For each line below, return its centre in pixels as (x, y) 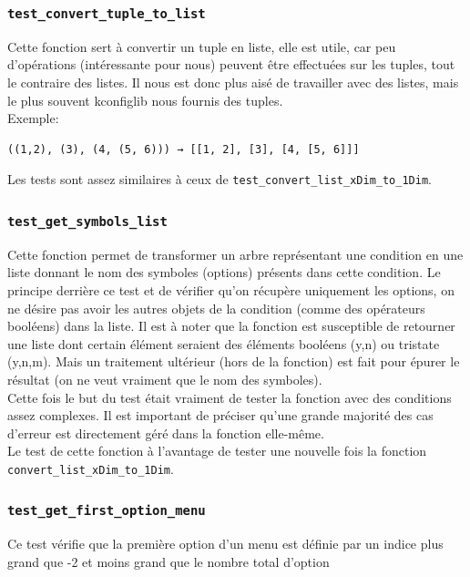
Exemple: (33, 118)
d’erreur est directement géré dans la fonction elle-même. (166, 433)
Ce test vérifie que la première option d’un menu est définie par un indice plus (225, 544)
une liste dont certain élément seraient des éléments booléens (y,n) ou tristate (224, 343)
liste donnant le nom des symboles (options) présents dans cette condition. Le (224, 272)
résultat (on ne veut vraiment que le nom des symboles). (165, 379)
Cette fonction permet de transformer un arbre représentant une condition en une (235, 254)
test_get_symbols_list (87, 221)
